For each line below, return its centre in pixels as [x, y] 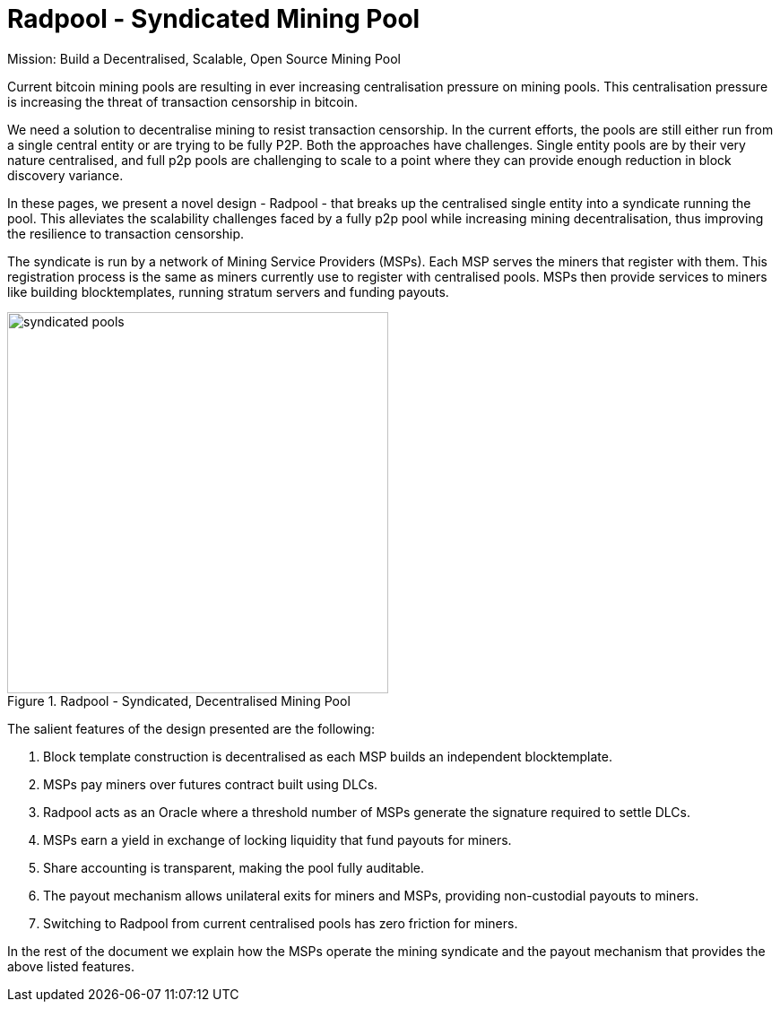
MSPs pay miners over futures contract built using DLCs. [211, 784]
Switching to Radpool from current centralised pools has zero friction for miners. [281, 923]
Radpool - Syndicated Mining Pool [214, 19]
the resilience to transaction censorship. [126, 233]
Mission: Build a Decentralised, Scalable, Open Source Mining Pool [204, 58]
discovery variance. [65, 175]
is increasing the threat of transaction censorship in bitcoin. [183, 101]
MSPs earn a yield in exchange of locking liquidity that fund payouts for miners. [277, 839]
